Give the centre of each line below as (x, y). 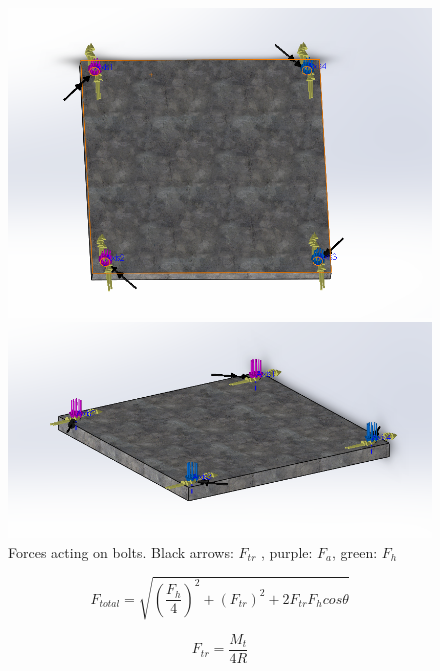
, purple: (286, 551)
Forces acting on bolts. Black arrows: (121, 551)
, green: (355, 551)
